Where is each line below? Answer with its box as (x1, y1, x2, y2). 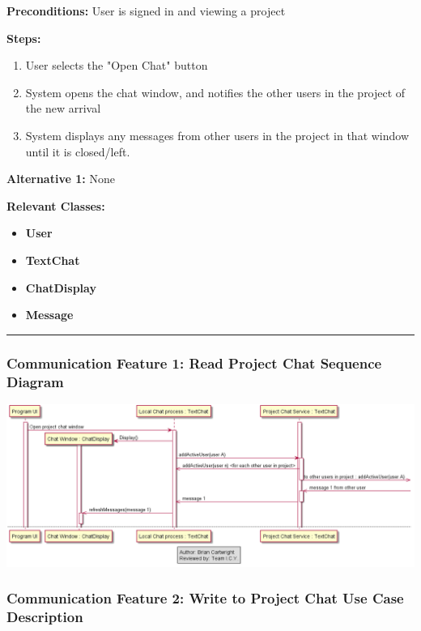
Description (6, 607, 83, 627)
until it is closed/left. (25, 143, 130, 160)
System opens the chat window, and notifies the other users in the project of (25, 83, 406, 100)
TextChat (25, 251, 80, 268)
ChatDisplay (25, 279, 96, 296)
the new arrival (25, 100, 101, 117)
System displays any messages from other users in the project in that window (25, 126, 410, 143)
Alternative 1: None (6, 170, 115, 187)
